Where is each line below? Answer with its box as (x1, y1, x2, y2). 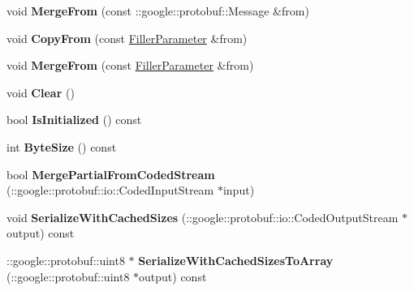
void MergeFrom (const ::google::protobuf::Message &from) (6, 2, 309, 19)
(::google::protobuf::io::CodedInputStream (6, 182, 214, 199)
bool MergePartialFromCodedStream (6, 165, 215, 182)
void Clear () (6, 83, 75, 101)
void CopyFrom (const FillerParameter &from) (6, 29, 248, 46)
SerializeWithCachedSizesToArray (138, 251, 334, 268)
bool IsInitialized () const (6, 111, 142, 128)
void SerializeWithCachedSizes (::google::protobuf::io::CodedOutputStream (6, 208, 399, 225)
